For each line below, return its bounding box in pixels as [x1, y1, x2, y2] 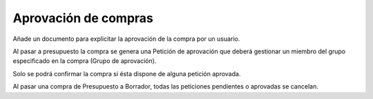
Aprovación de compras [12, 10, 153, 26]
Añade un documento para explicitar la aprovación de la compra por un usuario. [12, 35, 240, 43]
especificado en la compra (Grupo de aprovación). [12, 57, 157, 65]
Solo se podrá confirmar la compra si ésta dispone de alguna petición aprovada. [12, 69, 241, 78]
